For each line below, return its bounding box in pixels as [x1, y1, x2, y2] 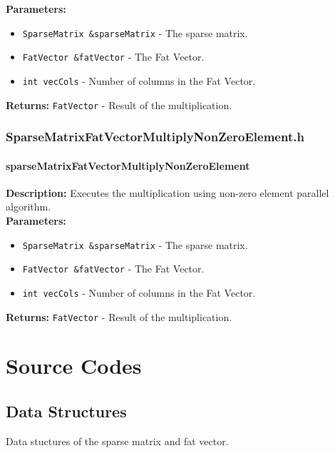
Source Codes [6, 351, 142, 380]
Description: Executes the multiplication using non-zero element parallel [6, 185, 329, 200]
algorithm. [6, 199, 51, 214]
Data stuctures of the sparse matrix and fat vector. [6, 433, 229, 448]
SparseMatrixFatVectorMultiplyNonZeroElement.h [6, 128, 304, 146]
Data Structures [6, 400, 127, 422]
